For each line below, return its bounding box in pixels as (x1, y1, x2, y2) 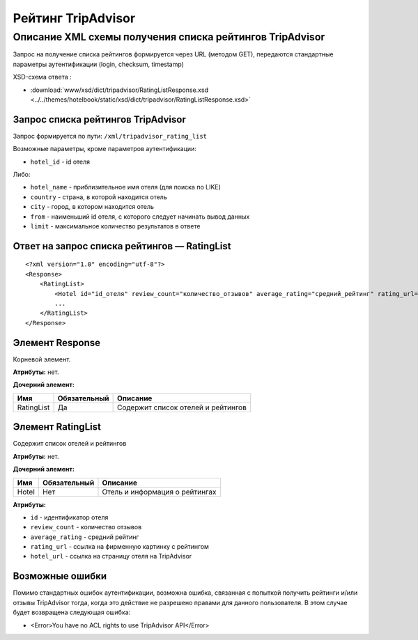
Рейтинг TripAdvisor (13, 10, 136, 26)
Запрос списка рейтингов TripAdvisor (13, 114, 186, 125)
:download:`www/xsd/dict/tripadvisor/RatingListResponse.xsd (30, 86, 209, 94)
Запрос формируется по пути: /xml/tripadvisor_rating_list (13, 132, 207, 140)
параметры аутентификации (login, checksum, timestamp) (13, 60, 185, 68)
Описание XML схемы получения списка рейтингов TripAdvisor (13, 31, 325, 43)
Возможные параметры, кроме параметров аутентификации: (13, 145, 196, 153)
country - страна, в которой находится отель (30, 192, 167, 201)
